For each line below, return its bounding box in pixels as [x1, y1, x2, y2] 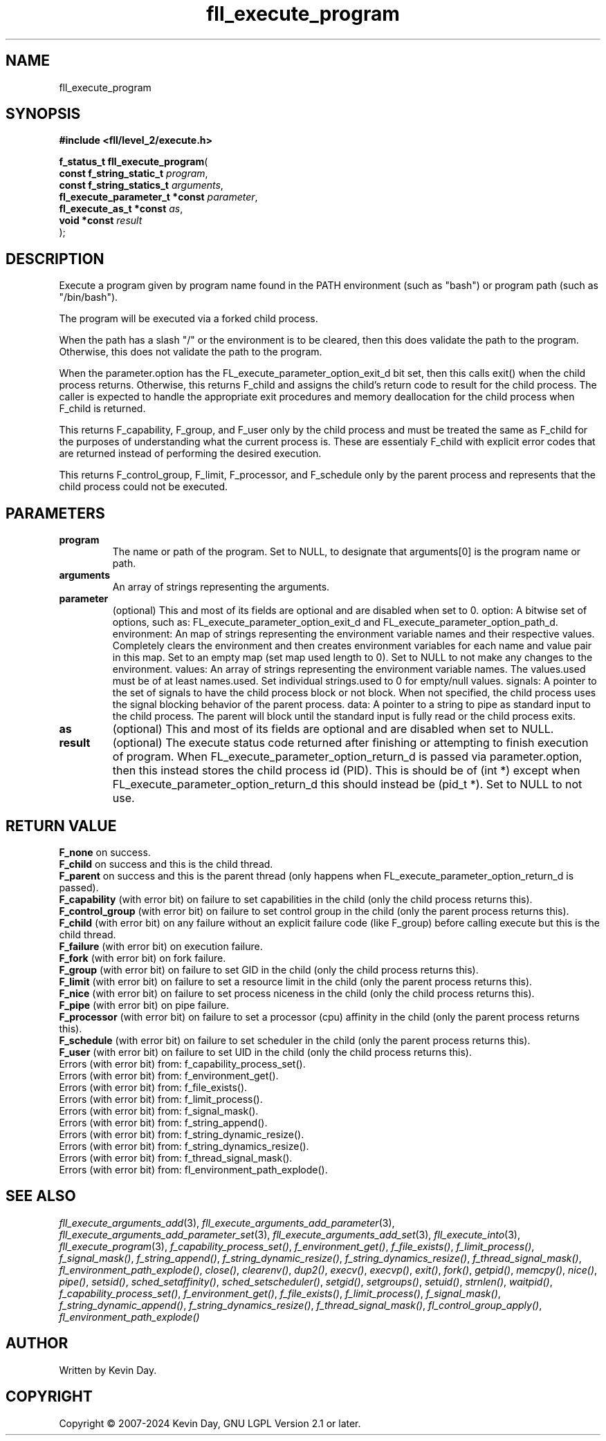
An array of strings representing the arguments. [112, 581, 330, 593]
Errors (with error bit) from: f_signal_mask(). [59, 1104, 259, 1117]
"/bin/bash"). [59, 291, 118, 304]
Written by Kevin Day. [59, 1364, 157, 1376]
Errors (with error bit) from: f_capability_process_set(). [59, 1057, 306, 1070]
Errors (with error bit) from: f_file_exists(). [59, 1081, 248, 1093]
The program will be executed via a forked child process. [59, 313, 318, 325]
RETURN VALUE [6, 817, 117, 835]
